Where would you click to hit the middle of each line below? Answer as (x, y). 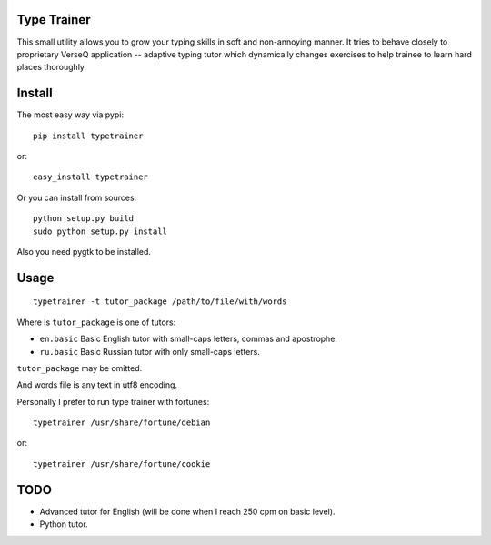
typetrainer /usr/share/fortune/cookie (122, 464)
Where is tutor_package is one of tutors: (96, 322)
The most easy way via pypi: (70, 115)
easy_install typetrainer (91, 177)
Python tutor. (64, 524)
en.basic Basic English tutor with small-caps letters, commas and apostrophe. (189, 339)
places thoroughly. (51, 67)
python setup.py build (84, 219)
